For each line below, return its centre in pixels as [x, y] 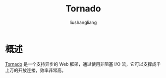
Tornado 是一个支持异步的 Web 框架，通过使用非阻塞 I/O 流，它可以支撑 [79, 64]
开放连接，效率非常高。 [42, 70]
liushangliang [83, 22]
